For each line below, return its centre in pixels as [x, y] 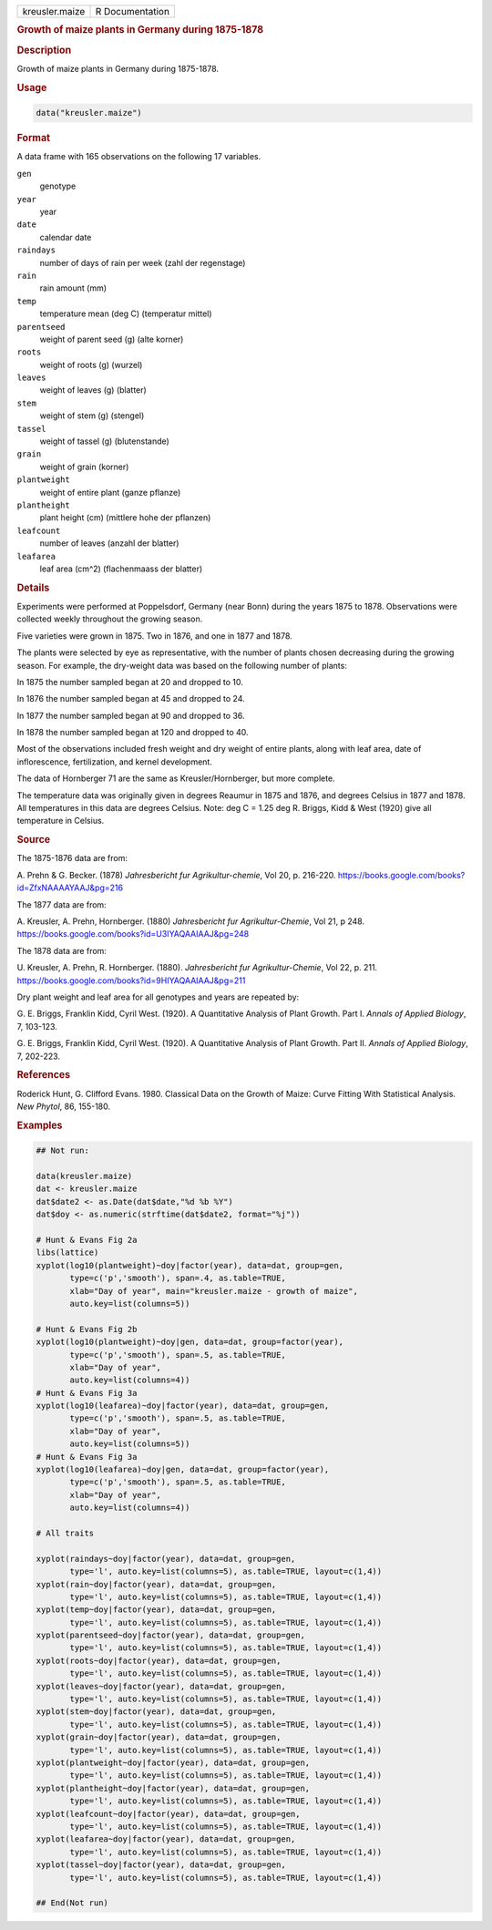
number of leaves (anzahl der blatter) [109, 543]
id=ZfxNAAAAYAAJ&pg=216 [70, 888]
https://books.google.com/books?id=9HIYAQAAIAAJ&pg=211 [131, 980]
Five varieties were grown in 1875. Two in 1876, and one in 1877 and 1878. [155, 636]
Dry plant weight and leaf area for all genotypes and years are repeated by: [158, 997]
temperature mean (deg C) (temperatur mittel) [126, 313]
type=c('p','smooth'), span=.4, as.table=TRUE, [178, 1278]
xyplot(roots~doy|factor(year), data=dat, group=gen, [159, 1660]
